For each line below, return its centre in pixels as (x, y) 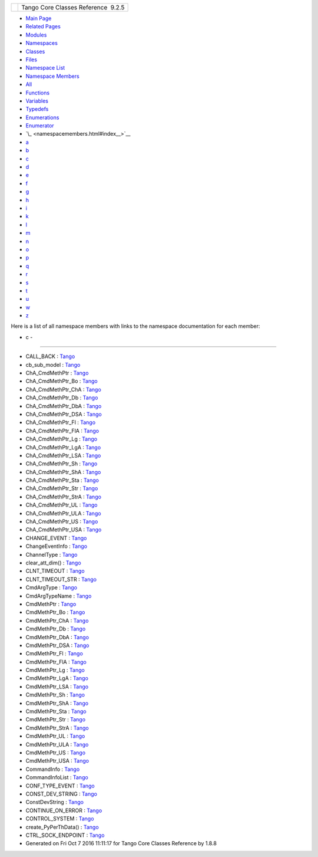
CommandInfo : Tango (53, 769)
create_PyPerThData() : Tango (62, 827)
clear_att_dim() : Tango (54, 563)
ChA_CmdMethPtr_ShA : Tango (63, 472)
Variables (37, 101)
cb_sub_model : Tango (53, 365)
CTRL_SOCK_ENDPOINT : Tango (65, 835)
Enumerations (42, 117)
